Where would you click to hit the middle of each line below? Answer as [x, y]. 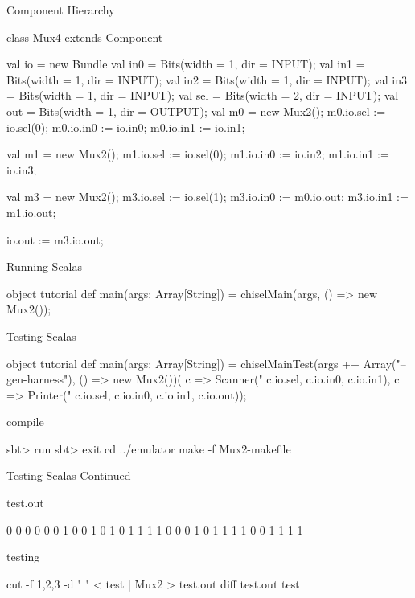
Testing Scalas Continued [69, 475]
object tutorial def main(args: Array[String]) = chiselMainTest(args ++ [183, 363]
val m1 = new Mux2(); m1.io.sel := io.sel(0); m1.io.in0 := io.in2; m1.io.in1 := [198, 154]
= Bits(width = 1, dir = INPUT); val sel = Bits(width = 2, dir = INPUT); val [203, 95]
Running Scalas [45, 266]
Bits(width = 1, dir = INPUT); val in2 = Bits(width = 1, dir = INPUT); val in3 [207, 79]
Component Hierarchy [61, 10]
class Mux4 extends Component [85, 37]
